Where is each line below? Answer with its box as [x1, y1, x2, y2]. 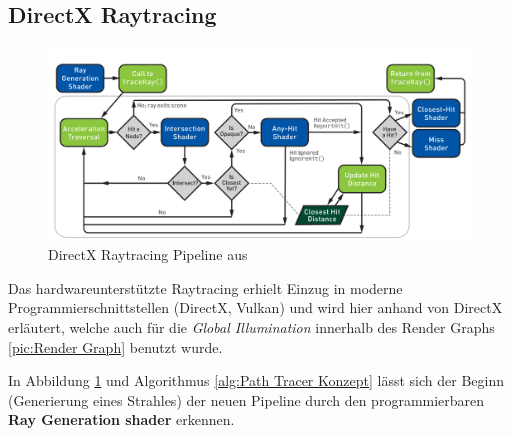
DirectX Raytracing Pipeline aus [48, 244, 248, 265]
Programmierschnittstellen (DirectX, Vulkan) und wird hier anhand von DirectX [8, 297, 503, 318]
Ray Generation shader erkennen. [8, 409, 235, 430]
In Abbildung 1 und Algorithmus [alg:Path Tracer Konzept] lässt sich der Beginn [8, 370, 504, 391]
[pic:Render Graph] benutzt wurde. [8, 336, 223, 357]
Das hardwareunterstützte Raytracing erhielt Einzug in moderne [8, 277, 403, 298]
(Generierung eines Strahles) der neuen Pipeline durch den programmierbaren [8, 389, 485, 410]
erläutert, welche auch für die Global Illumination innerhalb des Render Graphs [8, 316, 495, 337]
